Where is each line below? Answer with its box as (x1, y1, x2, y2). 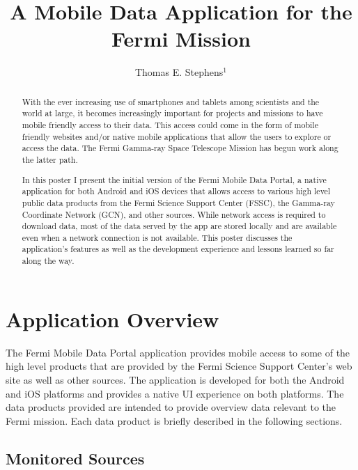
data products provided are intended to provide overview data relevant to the (6, 400, 336, 414)
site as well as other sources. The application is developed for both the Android (6, 372, 345, 386)
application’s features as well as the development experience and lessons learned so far (22, 243, 334, 255)
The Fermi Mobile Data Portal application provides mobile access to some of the (6, 345, 350, 359)
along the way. (22, 255, 75, 267)
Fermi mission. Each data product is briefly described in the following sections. (6, 413, 343, 428)
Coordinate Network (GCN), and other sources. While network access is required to (22, 208, 326, 220)
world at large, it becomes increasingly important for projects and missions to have (22, 107, 323, 119)
